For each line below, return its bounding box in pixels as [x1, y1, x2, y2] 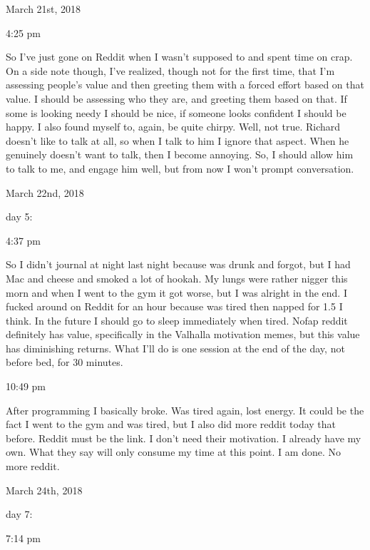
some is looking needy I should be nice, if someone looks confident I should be [6, 105, 346, 120]
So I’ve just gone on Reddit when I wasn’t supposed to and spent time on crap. [6, 49, 353, 64]
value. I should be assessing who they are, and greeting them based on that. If [6, 91, 347, 106]
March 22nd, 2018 [6, 185, 84, 200]
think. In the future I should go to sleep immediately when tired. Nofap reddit [6, 312, 348, 327]
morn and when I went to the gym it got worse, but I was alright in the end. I [6, 285, 347, 300]
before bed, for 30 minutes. [6, 355, 123, 370]
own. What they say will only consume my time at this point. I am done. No [6, 444, 341, 459]
